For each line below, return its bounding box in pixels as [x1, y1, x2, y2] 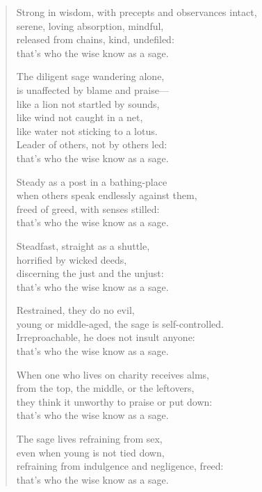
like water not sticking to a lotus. [16, 123, 158, 138]
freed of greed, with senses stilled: [16, 201, 160, 216]
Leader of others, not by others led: [16, 137, 167, 152]
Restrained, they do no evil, [16, 303, 135, 317]
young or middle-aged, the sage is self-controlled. [16, 316, 224, 331]
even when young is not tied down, [16, 445, 165, 459]
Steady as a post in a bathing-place [16, 174, 167, 189]
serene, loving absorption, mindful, [16, 18, 164, 33]
